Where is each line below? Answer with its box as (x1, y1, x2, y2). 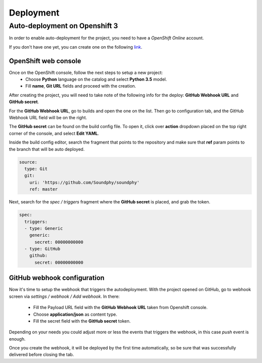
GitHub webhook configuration (9, 274, 105, 282)
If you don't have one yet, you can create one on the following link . (9, 44, 143, 50)
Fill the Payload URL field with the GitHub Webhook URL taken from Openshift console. (33, 305, 208, 310)
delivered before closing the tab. (9, 352, 74, 358)
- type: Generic (24, 225, 63, 231)
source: (19, 159, 37, 165)
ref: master (29, 186, 58, 192)
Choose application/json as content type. (33, 311, 117, 317)
